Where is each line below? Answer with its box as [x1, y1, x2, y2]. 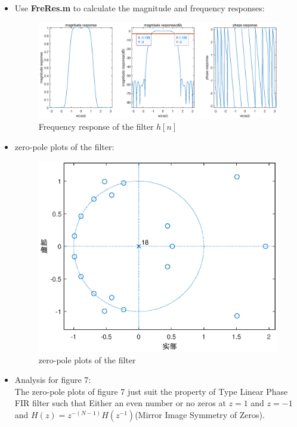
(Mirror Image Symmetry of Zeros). [135, 408, 265, 420]
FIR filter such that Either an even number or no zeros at [14, 397, 226, 409]
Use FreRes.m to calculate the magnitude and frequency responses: [14, 2, 265, 14]
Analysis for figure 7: [14, 373, 91, 386]
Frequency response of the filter [38, 120, 154, 133]
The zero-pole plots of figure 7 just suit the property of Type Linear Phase [14, 385, 288, 397]
